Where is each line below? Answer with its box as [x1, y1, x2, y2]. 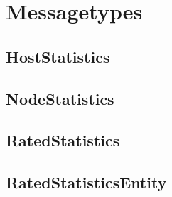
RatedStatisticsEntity [6, 171, 167, 193]
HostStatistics [6, 45, 110, 67]
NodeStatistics [6, 87, 114, 109]
